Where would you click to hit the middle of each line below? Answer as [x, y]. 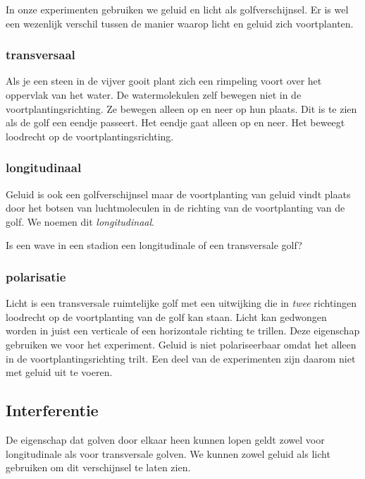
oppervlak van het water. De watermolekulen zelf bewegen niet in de [154, 95]
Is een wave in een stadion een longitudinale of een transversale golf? [154, 245]
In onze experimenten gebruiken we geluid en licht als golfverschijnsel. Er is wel [177, 9]
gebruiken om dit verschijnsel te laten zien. [98, 467]
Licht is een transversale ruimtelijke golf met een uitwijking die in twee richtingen [181, 303]
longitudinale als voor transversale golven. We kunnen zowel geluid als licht [168, 453]
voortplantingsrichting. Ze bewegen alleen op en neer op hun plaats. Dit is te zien [181, 108]
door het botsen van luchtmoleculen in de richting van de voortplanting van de [175, 208]
